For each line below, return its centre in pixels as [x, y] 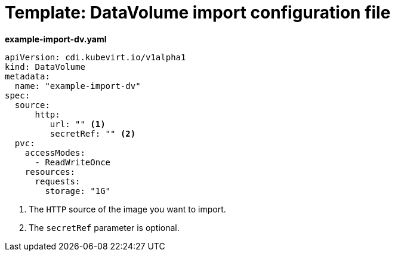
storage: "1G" [78, 191]
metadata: [27, 76]
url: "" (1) [78, 124]
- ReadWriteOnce [73, 162]
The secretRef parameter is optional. [104, 227]
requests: [58, 181]
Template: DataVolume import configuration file [198, 13]
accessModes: [55, 152]
